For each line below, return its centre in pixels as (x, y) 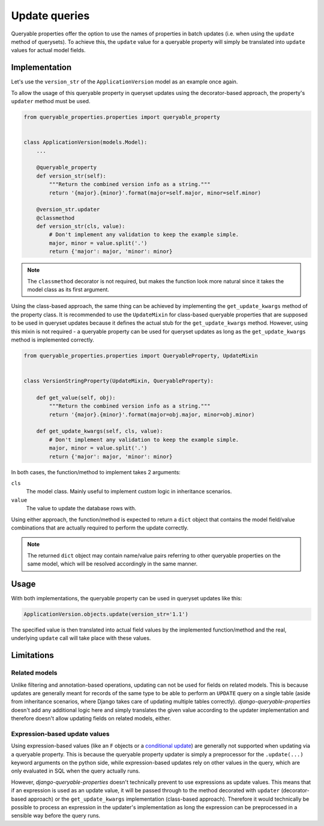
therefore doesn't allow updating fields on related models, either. (91, 719)
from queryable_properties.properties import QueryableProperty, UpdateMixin (141, 355)
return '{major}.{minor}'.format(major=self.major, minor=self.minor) (155, 193)
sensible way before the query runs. (56, 816)
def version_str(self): (71, 176)
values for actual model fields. (48, 50)
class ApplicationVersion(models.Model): (85, 142)
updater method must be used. (51, 101)
